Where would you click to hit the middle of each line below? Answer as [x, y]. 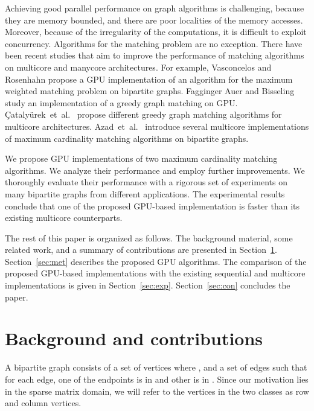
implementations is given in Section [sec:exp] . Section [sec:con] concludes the [148, 285]
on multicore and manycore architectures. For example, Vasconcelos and [138, 67]
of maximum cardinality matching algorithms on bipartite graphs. [127, 138]
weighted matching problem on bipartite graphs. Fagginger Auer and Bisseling [150, 91]
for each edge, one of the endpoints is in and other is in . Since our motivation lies [157, 379]
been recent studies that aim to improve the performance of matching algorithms [155, 55]
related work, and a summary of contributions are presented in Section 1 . [141, 250]
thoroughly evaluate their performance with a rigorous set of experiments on [146, 182]
